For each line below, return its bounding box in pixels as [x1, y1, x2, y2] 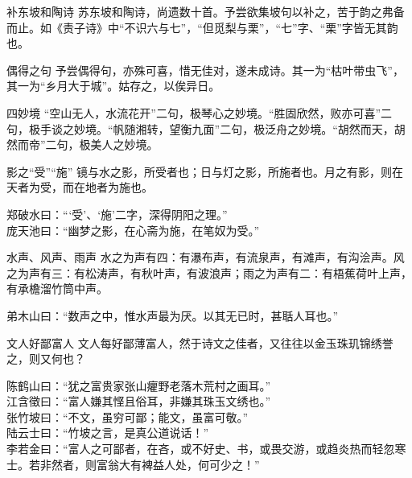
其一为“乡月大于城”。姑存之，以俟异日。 [6, 77, 220, 94]
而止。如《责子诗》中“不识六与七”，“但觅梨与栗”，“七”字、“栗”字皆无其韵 [6, 19, 398, 35]
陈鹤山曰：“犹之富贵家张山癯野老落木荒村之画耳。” [6, 377, 271, 394]
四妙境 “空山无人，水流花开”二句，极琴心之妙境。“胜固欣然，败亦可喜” [6, 104, 381, 121]
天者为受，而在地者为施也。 [6, 179, 153, 196]
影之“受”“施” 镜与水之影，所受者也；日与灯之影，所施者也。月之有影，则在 [6, 163, 404, 179]
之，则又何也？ [6, 350, 85, 367]
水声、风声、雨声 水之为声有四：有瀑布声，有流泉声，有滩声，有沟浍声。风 [6, 249, 405, 266]
